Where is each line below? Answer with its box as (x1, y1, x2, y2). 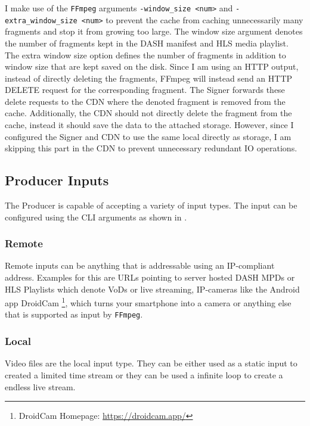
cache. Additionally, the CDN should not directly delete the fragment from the (5, 107, 292, 119)
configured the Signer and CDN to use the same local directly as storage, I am (5, 130, 292, 142)
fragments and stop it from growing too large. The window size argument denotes (5, 25, 303, 38)
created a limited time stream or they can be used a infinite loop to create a (5, 368, 283, 381)
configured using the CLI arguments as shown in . (5, 210, 187, 223)
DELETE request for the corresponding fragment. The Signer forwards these (5, 83, 285, 96)
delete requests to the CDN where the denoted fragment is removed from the (5, 95, 286, 107)
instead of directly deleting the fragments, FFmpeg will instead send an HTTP (5, 71, 293, 84)
